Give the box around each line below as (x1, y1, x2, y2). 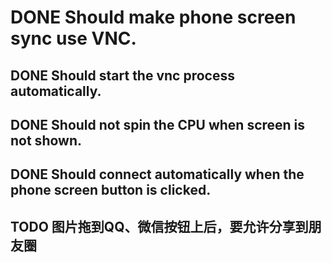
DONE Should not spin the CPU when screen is (10, 116, 306, 133)
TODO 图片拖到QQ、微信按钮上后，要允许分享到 (10, 218, 309, 235)
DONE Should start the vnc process (10, 67, 235, 84)
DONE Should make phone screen (10, 6, 297, 29)
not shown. (10, 132, 82, 149)
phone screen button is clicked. (10, 182, 212, 199)
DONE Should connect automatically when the (10, 166, 305, 183)
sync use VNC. (10, 27, 137, 50)
